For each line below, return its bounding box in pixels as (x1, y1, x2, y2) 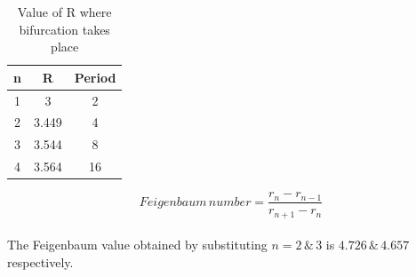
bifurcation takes (19, 20, 110, 38)
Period (74, 67, 116, 86)
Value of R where (17, 3, 112, 20)
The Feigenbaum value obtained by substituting (7, 235, 268, 254)
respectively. (7, 252, 74, 271)
